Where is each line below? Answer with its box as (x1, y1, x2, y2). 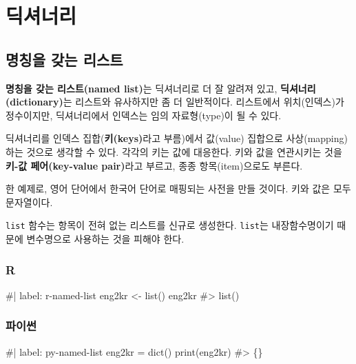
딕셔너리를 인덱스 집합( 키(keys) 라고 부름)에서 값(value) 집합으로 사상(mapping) (6, 131, 348, 145)
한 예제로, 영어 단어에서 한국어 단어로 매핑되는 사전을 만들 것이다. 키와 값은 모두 (6, 181, 351, 196)
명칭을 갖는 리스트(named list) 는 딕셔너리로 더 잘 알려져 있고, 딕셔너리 (6, 81, 316, 95)
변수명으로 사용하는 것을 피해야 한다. (26, 231, 185, 245)
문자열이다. (6, 194, 53, 209)
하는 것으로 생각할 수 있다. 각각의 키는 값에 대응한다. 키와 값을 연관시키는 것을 (6, 144, 342, 159)
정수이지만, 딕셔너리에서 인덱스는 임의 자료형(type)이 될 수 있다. (6, 108, 282, 122)
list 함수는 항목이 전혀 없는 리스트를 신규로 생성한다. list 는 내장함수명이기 (6, 218, 334, 232)
